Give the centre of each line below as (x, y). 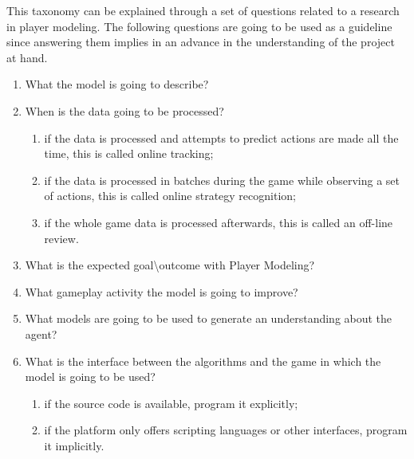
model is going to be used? (90, 377)
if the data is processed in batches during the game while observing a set (222, 180)
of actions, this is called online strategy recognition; (170, 196)
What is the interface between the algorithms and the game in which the (203, 361)
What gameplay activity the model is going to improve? (162, 291)
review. (61, 238)
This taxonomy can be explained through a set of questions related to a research (203, 10)
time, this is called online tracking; (129, 153)
